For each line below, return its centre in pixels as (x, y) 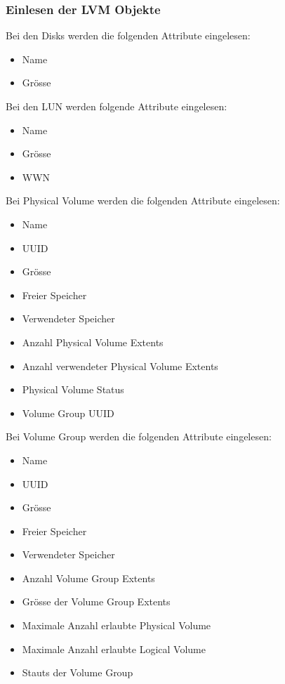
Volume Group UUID (68, 413)
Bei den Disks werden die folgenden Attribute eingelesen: (128, 35)
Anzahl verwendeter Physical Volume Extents (120, 366)
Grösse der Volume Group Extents (96, 601)
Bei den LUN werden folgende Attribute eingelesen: (117, 106)
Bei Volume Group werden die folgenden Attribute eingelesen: (139, 436)
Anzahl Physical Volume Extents (93, 342)
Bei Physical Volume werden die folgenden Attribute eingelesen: (143, 200)
